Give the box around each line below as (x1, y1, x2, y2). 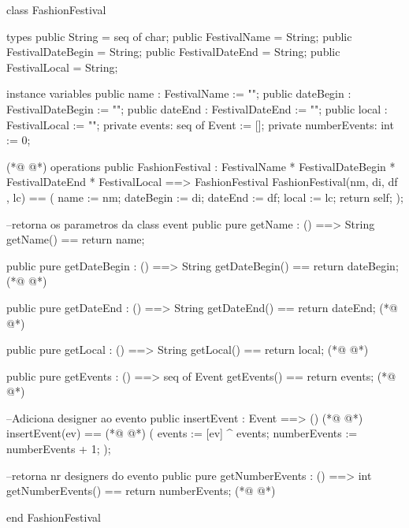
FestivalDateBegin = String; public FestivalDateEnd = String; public (6, 43, 340, 60)
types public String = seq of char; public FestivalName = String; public (6, 28, 352, 44)
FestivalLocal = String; (6, 58, 118, 75)
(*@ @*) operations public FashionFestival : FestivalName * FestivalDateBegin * (6, 158, 396, 174)
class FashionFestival (6, 2, 106, 17)
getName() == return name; (6, 231, 145, 247)
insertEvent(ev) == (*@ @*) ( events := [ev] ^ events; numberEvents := (6, 425, 358, 441)
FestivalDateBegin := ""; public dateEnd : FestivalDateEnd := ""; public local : (6, 100, 388, 117)
